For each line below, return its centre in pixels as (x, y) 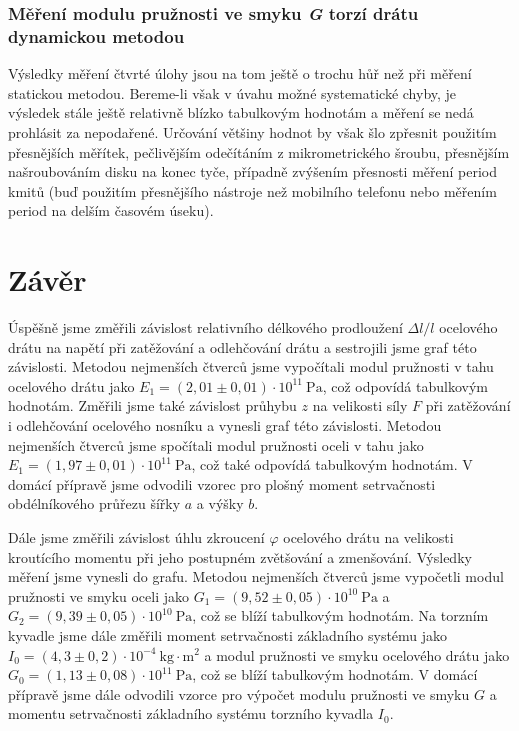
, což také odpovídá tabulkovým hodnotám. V (332, 464)
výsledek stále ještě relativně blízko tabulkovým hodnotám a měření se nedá (241, 112)
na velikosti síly (360, 405)
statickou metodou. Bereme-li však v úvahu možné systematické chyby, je (232, 92)
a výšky (220, 503)
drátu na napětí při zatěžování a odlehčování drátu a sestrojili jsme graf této (242, 346)
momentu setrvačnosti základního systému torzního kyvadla (191, 713)
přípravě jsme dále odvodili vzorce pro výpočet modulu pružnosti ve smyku (239, 693)
